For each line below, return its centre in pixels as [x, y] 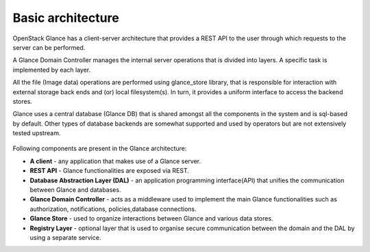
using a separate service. [65, 237]
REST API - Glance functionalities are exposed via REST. [110, 171]
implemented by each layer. [52, 70]
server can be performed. [49, 47]
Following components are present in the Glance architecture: [100, 149]
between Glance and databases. [75, 190]
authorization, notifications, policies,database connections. [113, 209]
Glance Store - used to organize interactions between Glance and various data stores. [151, 219]
